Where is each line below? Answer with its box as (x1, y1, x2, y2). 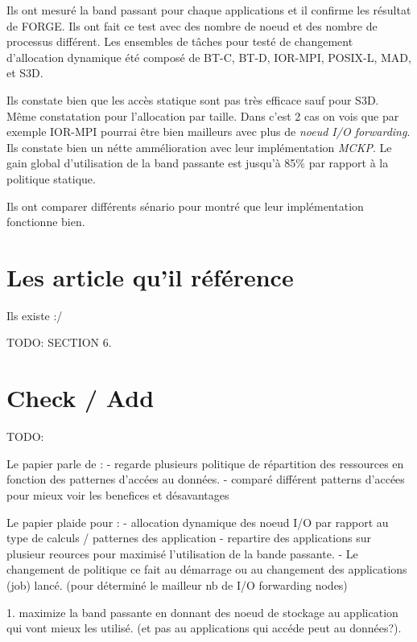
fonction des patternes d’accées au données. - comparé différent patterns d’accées (6, 471, 405, 488)
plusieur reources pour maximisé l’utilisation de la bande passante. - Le (6, 545, 358, 562)
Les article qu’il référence (6, 260, 294, 293)
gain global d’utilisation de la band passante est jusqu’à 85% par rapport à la (6, 154, 389, 171)
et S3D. (6, 64, 43, 81)
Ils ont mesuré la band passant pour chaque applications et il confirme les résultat (6, 2, 411, 18)
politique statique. (6, 170, 96, 187)
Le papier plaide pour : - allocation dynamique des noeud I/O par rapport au (6, 513, 389, 530)
